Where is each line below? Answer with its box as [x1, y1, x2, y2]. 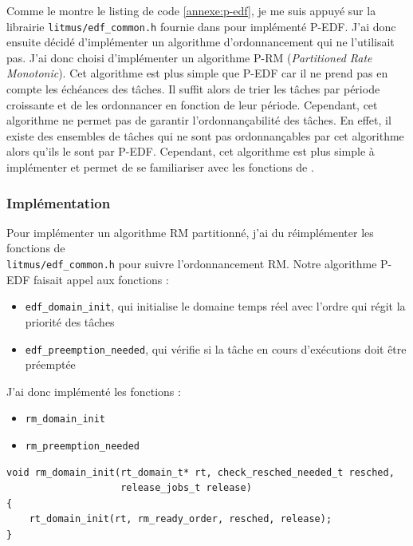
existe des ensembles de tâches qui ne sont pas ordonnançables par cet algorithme [6, 127, 404, 144]
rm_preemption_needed [25, 441, 140, 452]
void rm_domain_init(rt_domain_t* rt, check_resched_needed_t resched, [6, 466, 395, 478]
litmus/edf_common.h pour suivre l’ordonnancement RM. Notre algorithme [6, 255, 377, 271]
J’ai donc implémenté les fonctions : [6, 382, 181, 399]
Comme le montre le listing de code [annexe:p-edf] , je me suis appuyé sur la [6, 2, 376, 18]
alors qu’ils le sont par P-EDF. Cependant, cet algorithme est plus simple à [6, 143, 375, 160]
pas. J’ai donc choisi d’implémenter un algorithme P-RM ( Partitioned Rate [6, 49, 372, 65]
